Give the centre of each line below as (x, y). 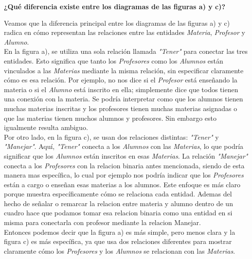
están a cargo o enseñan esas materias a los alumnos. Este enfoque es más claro (122, 184)
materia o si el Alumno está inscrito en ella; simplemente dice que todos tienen (121, 89)
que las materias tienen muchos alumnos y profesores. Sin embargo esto (110, 118)
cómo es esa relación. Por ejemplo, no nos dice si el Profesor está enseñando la (121, 80)
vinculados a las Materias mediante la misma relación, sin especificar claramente (124, 70)
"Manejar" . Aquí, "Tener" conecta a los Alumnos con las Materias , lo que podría (124, 146)
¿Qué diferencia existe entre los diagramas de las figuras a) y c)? (115, 6)
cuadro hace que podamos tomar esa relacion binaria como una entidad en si (118, 213)
